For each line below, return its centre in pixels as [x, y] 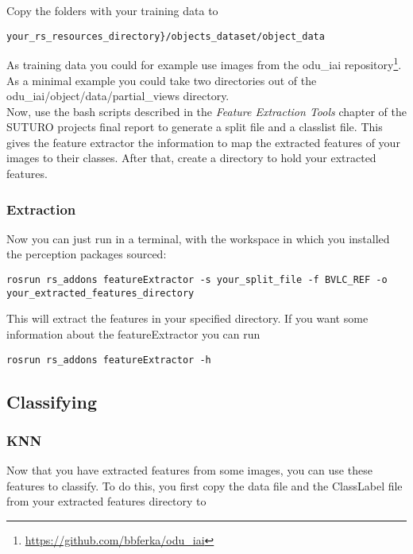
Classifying [52, 401]
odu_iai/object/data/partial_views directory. [118, 96]
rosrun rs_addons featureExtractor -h [109, 360]
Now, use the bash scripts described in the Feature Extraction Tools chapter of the [206, 111]
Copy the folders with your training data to [112, 10]
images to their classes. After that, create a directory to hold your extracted [191, 158]
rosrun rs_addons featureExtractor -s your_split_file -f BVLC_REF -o [197, 280]
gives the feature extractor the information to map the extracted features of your [203, 142]
